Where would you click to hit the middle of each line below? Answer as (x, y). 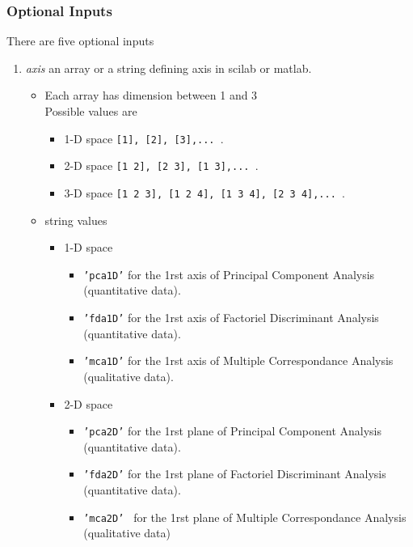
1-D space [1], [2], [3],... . (144, 138)
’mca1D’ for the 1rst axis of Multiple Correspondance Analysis (238, 360)
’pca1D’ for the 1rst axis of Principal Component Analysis (229, 274)
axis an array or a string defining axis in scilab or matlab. (169, 68)
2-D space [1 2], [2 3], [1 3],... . (161, 165)
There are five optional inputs (80, 41)
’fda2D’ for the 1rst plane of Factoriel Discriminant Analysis (235, 474)
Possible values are (91, 111)
